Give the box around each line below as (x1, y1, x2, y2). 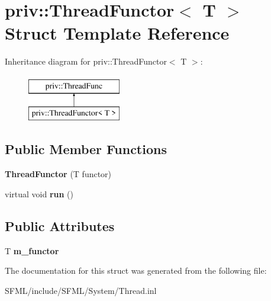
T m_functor (5, 244, 59, 257)
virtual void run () (5, 187, 73, 200)
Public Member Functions (5, 140, 167, 158)
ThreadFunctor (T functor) (5, 168, 112, 180)
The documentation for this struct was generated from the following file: (5, 264, 267, 277)
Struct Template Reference (5, 21, 230, 45)
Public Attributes (5, 216, 115, 235)
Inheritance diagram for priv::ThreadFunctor (5, 55, 167, 68)
